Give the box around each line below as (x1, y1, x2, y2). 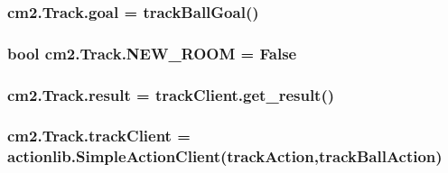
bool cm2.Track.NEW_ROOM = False (7, 41, 297, 64)
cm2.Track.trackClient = (7, 124, 191, 147)
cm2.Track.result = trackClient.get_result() (7, 83, 335, 105)
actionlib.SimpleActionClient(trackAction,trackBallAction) (7, 145, 443, 168)
